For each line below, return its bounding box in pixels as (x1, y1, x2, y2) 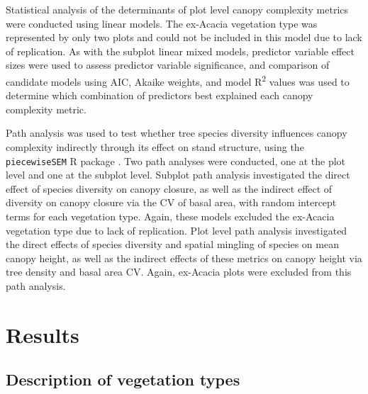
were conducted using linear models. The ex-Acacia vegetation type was (6, 16, 318, 30)
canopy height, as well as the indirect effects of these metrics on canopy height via (6, 250, 362, 265)
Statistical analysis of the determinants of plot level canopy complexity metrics (6, 2, 349, 16)
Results (6, 320, 79, 349)
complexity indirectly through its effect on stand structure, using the (6, 140, 304, 154)
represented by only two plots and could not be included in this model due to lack (6, 30, 362, 45)
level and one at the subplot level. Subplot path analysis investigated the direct (6, 167, 350, 182)
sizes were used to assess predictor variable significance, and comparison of (6, 57, 330, 72)
